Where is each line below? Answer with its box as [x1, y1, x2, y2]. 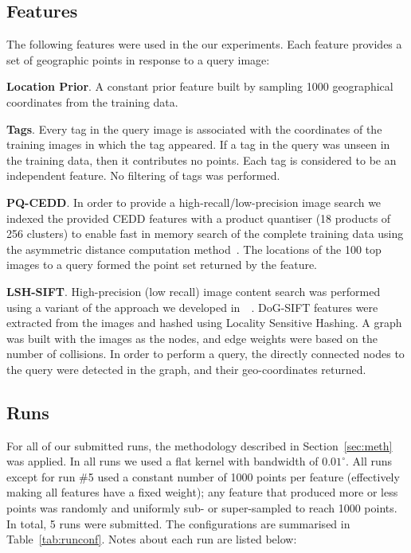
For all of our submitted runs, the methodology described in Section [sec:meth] [6, 437, 393, 454]
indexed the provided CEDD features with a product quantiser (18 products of [6, 209, 391, 226]
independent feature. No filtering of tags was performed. [6, 167, 280, 184]
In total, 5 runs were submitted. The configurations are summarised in [6, 515, 350, 532]
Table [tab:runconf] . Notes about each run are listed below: [6, 531, 297, 547]
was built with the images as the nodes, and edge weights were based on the [6, 329, 378, 346]
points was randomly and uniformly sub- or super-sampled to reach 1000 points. [6, 500, 397, 516]
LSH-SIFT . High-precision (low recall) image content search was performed [6, 282, 381, 299]
